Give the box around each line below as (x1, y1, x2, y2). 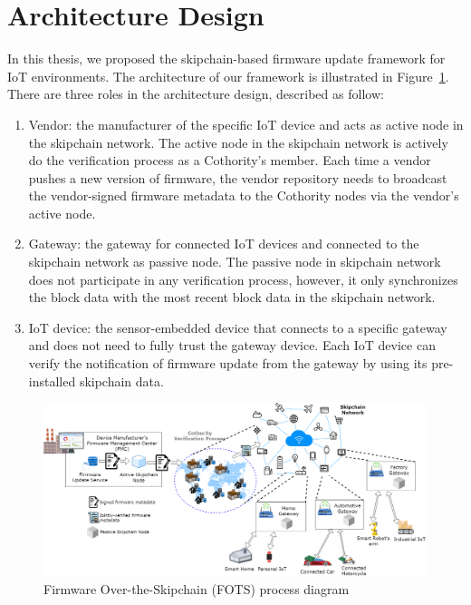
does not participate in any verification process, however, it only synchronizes (28, 269, 458, 288)
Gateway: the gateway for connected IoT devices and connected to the (28, 234, 419, 253)
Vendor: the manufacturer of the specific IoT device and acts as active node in (28, 114, 464, 133)
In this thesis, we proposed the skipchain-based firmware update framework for (7, 49, 446, 68)
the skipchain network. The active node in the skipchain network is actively (28, 132, 448, 151)
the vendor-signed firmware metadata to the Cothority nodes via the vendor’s (28, 186, 459, 205)
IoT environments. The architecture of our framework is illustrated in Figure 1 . (7, 66, 449, 85)
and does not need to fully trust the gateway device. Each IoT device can (28, 336, 436, 355)
